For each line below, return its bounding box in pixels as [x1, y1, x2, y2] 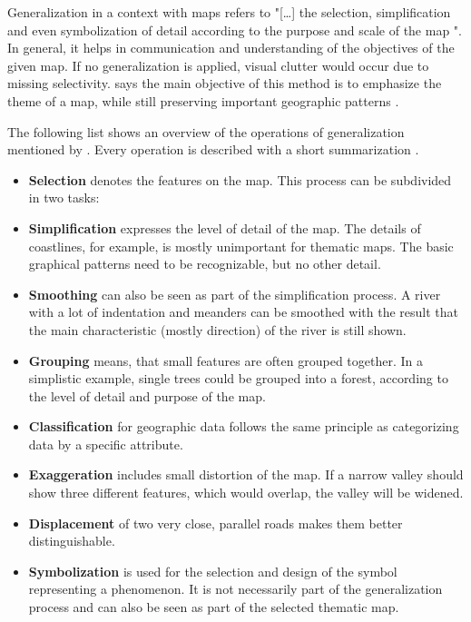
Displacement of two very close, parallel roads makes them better [28, 513, 403, 532]
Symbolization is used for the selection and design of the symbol [28, 561, 397, 580]
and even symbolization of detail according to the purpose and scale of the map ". [7, 20, 462, 39]
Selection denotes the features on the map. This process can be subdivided [28, 170, 452, 189]
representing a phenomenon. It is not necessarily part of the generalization [28, 579, 443, 598]
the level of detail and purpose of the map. [28, 386, 266, 405]
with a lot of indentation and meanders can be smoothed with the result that [28, 302, 459, 321]
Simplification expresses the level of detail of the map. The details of [28, 218, 421, 237]
